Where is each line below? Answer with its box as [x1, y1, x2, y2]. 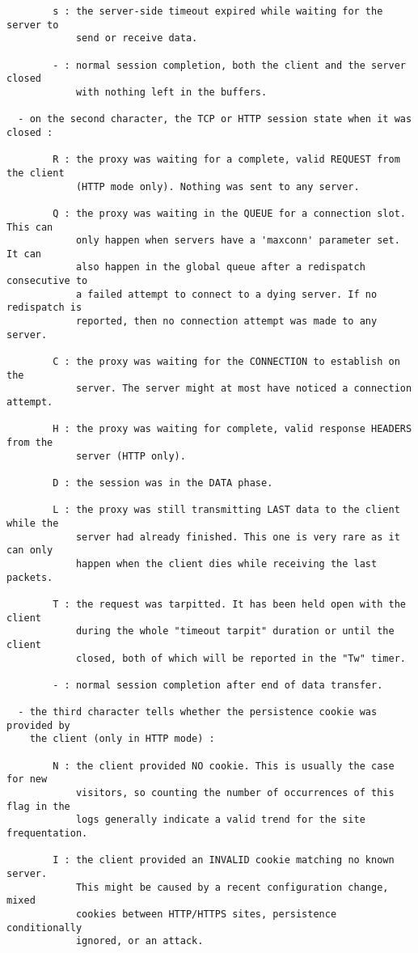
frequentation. [6, 828, 88, 840]
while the [6, 517, 59, 529]
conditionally [6, 921, 82, 934]
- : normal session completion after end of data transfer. [53, 679, 383, 691]
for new [6, 773, 48, 786]
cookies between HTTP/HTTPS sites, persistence [75, 908, 337, 920]
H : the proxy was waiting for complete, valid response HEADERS [53, 423, 412, 435]
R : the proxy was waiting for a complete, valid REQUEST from [53, 154, 400, 166]
